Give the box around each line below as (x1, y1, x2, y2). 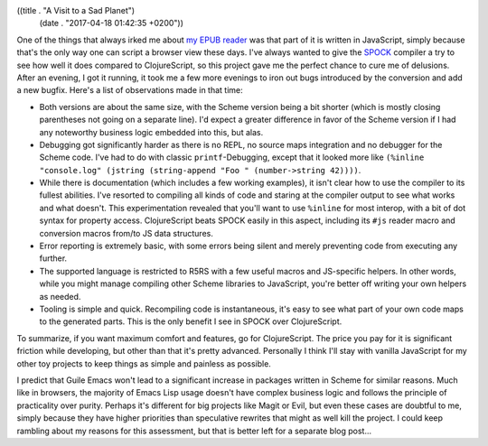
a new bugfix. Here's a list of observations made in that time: (16, 85, 243, 96)
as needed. (39, 291, 81, 302)
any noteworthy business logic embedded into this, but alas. (39, 126, 264, 137)
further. (39, 253, 68, 264)
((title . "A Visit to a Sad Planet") (16, 5, 136, 15)
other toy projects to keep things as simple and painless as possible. (16, 358, 271, 369)
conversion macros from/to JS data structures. (39, 228, 214, 238)
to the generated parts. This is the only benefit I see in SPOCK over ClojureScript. (39, 316, 343, 327)
